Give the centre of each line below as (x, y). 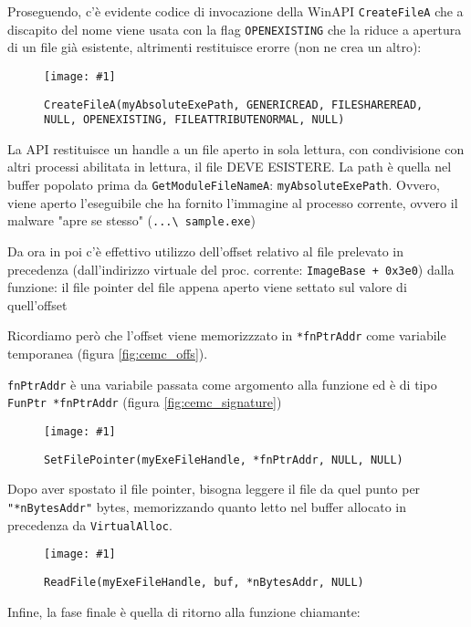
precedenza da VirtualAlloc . (90, 524)
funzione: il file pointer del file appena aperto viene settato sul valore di (207, 287)
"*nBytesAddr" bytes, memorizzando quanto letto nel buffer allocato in (207, 506)
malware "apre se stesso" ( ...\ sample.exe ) (131, 220)
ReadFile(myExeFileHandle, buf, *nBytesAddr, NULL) (204, 582)
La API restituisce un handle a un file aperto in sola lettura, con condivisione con (236, 148)
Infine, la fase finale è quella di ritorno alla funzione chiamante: (184, 611)
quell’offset (37, 304)
